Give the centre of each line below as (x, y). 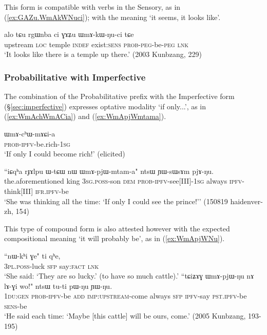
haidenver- (246, 201)
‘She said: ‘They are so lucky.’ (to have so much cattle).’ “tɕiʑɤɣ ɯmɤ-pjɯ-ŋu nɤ (129, 276)
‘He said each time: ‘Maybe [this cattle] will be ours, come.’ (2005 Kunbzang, (125, 316)
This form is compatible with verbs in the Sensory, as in (92, 7)
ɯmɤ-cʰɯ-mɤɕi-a (30, 133)
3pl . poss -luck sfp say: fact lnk (52, 265)
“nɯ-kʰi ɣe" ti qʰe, (32, 255)
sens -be (16, 306)
